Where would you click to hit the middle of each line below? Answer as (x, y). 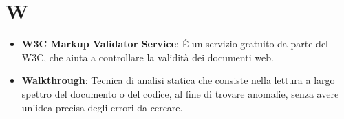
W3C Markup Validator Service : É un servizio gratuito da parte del (175, 44)
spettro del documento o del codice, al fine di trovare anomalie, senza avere (180, 93)
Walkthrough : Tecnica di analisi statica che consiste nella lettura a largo (178, 80)
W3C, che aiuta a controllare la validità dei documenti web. (148, 57)
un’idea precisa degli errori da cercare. (102, 107)
